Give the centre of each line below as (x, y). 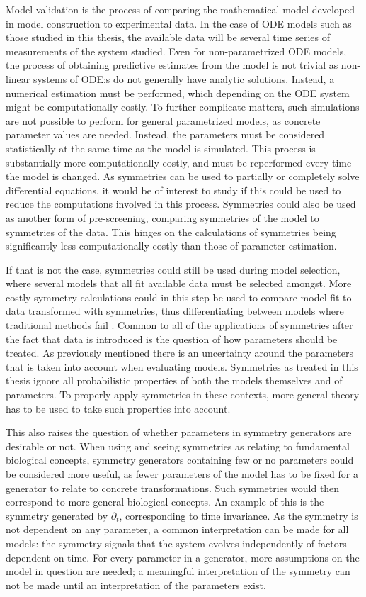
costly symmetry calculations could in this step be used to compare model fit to (179, 297)
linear (18, 78)
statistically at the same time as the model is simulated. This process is (161, 148)
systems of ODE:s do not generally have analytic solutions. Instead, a (184, 78)
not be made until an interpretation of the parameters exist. (136, 585)
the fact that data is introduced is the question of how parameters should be (172, 339)
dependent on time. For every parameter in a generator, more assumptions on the (183, 557)
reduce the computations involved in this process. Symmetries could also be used (181, 204)
